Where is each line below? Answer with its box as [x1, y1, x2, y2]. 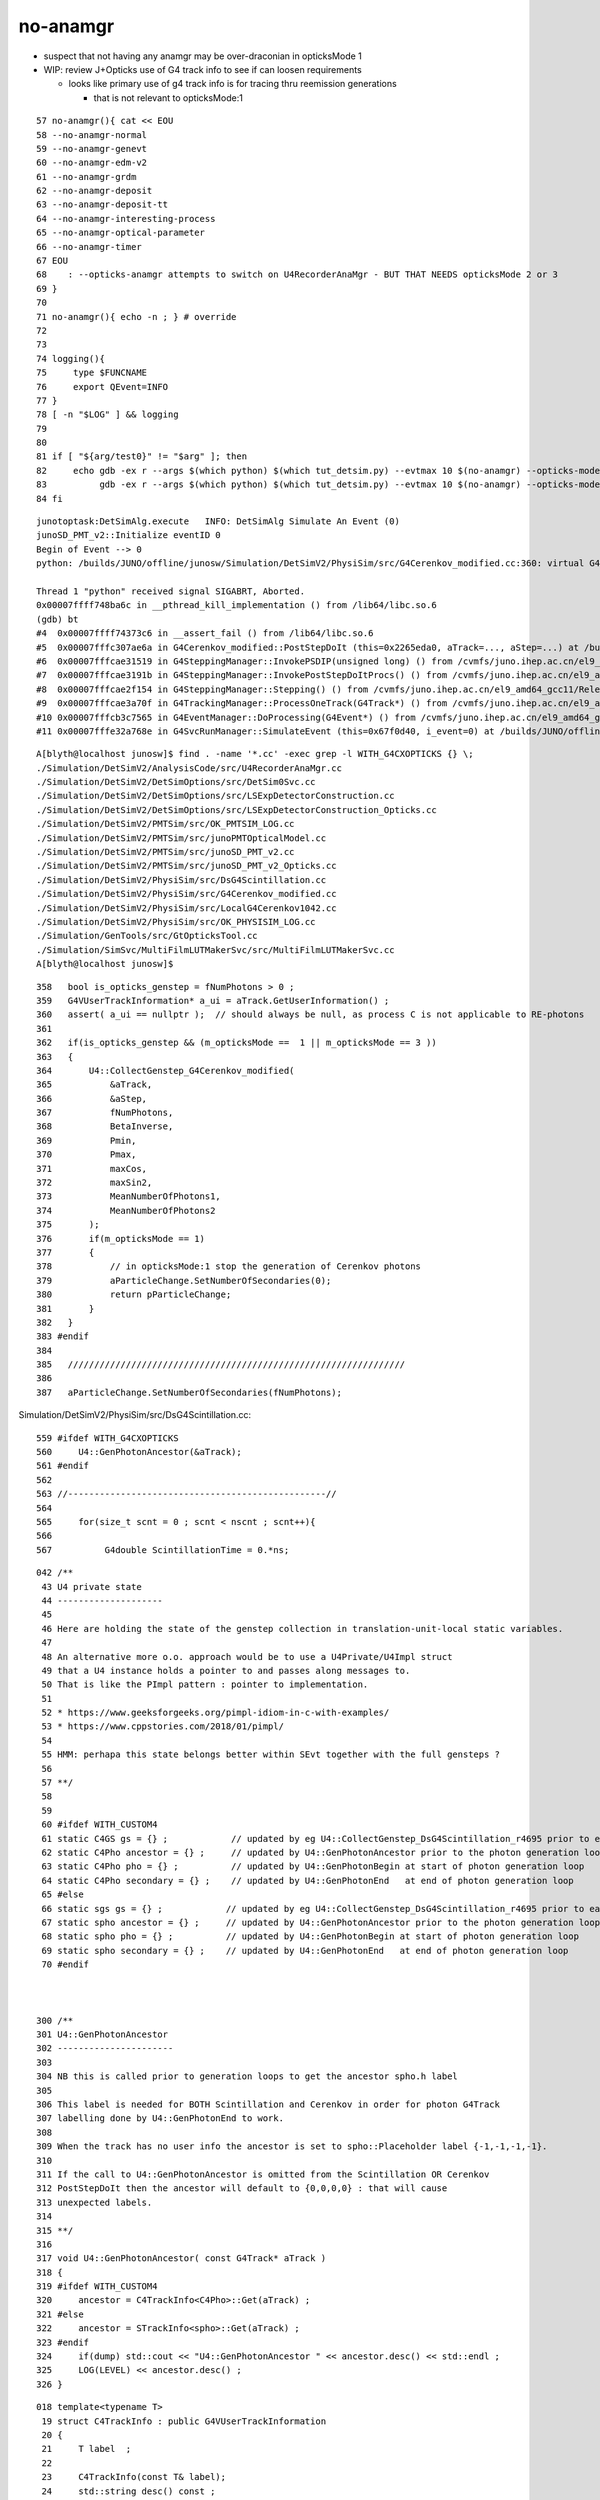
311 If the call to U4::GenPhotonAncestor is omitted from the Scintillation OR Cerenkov [36, 2168, 490, 2180]
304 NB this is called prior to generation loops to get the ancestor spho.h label [36, 2071, 459, 2082]
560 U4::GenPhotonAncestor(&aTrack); [36, 1446, 242, 1458]
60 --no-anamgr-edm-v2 [36, 157, 148, 169]
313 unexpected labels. [36, 2196, 153, 2208]
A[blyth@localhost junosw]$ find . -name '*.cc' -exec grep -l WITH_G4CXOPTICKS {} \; [36, 748, 474, 760]
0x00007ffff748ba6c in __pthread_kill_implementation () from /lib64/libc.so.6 [36, 600, 437, 611]
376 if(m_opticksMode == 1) [36, 1233, 205, 1244]
